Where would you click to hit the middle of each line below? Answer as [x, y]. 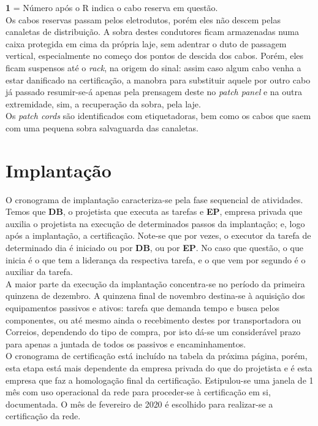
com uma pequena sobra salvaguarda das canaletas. [102, 127]
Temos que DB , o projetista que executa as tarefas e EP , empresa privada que [154, 211]
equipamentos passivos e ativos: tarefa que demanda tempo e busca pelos [142, 308]
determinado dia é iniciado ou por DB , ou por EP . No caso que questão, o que [154, 248]
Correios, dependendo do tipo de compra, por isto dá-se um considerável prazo [153, 332]
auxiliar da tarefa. [39, 272]
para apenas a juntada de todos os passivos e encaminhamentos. [126, 343]
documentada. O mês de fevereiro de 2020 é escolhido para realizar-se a [139, 404]
